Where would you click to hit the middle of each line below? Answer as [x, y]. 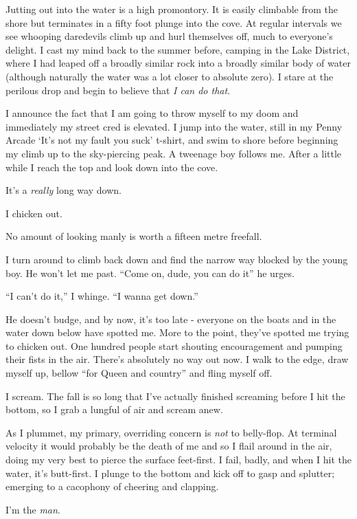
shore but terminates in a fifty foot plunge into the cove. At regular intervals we [174, 22]
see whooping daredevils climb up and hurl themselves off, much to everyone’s [169, 36]
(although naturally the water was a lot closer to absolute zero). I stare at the [170, 76]
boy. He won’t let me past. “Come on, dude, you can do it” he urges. [150, 273]
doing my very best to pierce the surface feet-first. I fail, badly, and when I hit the [178, 460]
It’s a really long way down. [64, 190]
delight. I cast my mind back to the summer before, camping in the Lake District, [178, 49]
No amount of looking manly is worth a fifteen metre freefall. [134, 236]
